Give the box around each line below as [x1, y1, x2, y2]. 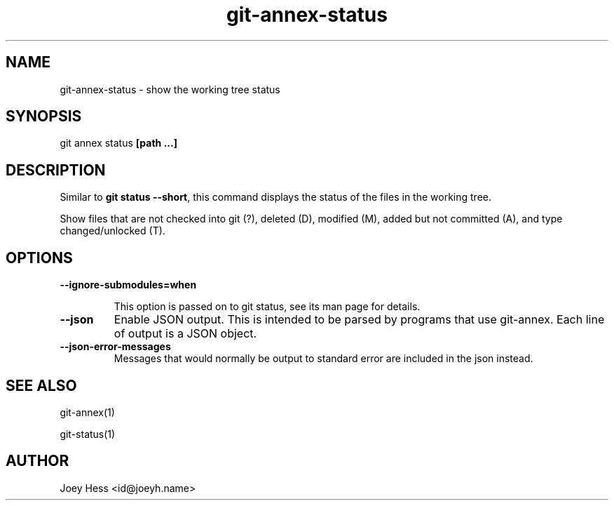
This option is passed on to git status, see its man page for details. [114, 300, 421, 313]
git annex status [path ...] [60, 137, 177, 149]
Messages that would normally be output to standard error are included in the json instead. [114, 352, 533, 365]
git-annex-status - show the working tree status [60, 83, 280, 95]
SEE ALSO [6, 376, 77, 394]
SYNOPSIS [6, 107, 82, 126]
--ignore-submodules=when [60, 279, 197, 291]
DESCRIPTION [6, 161, 106, 179]
